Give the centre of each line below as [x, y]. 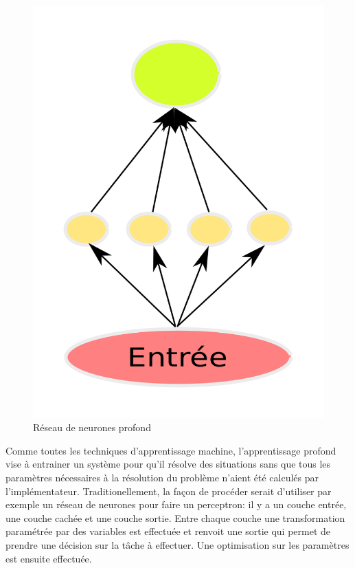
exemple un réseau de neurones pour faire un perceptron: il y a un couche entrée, [176, 504]
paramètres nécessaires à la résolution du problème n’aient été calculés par [162, 478]
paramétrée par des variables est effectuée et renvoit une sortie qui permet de [168, 531]
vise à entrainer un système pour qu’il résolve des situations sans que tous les [168, 464]
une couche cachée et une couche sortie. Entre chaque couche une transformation [175, 517]
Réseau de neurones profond [92, 427]
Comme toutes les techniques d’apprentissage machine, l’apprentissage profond [171, 450]
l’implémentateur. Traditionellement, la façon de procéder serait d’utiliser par [169, 491]
